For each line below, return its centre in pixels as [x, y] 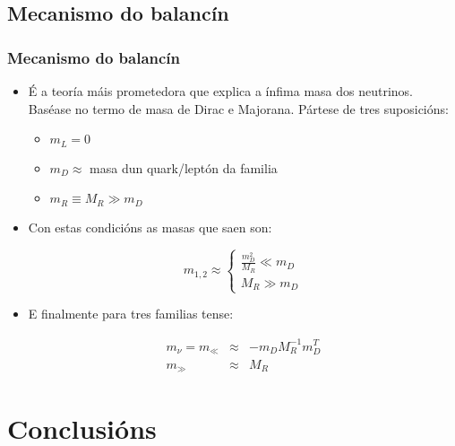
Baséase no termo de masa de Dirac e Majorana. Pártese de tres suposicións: [238, 108]
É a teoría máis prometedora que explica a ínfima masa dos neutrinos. [220, 91]
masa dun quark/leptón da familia [184, 167]
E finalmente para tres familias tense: [131, 314]
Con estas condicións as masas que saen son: [150, 227]
